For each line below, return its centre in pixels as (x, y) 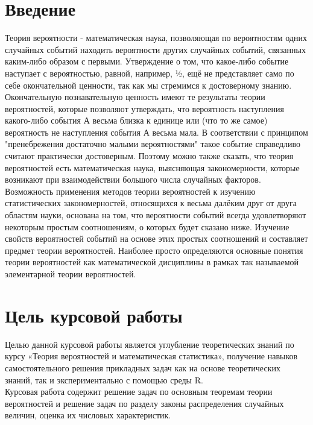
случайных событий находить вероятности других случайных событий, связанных (155, 49)
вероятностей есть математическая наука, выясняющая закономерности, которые (152, 167)
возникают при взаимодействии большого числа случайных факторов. (133, 179)
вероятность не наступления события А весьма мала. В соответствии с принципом (156, 132)
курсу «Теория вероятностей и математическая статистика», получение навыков (151, 356)
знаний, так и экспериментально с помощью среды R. (104, 379)
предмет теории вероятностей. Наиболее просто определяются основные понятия (154, 250)
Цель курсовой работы (94, 315)
